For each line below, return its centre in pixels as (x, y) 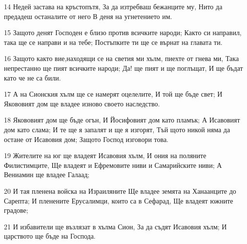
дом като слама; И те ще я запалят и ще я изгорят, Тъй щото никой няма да (117, 129)
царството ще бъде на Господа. (50, 236)
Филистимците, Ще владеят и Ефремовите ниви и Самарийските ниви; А (113, 165)
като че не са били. (32, 77)
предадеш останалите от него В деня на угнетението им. (88, 16)
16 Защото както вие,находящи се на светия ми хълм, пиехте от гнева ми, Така (122, 58)
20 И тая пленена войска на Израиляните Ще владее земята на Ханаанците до (120, 191)
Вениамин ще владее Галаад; (47, 174)
